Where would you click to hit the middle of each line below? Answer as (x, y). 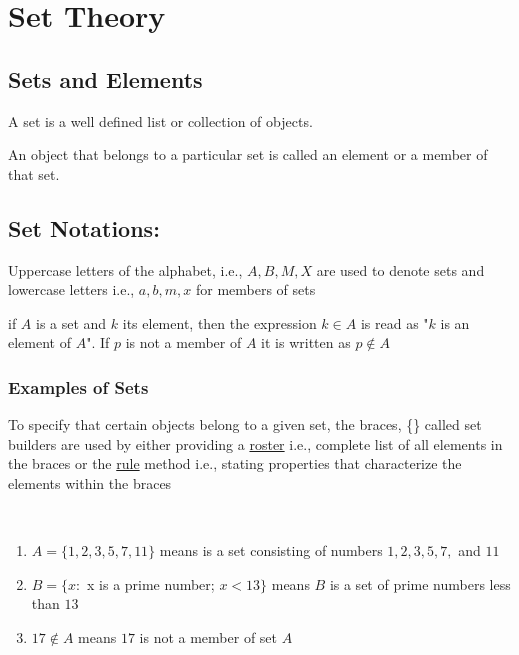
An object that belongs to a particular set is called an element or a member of (248, 154)
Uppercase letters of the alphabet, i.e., (125, 269)
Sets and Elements (105, 78)
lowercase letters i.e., (71, 289)
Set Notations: (84, 227)
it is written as (306, 342)
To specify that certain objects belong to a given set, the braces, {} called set (245, 424)
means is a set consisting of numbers (271, 550)
